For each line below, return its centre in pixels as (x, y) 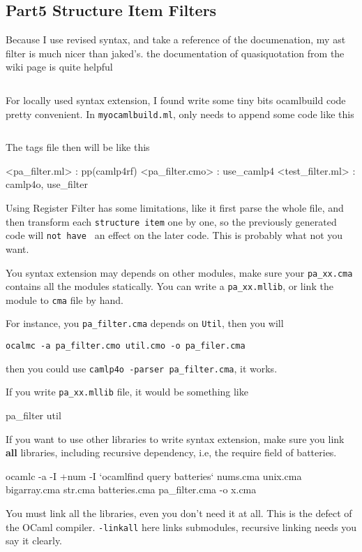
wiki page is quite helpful (59, 67)
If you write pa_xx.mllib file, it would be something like (127, 392)
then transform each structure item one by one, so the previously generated (171, 221)
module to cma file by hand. (65, 299)
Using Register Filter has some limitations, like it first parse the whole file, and (175, 208)
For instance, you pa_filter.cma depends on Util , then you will (145, 323)
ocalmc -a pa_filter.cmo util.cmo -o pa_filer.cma (126, 346)
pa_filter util (33, 415)
